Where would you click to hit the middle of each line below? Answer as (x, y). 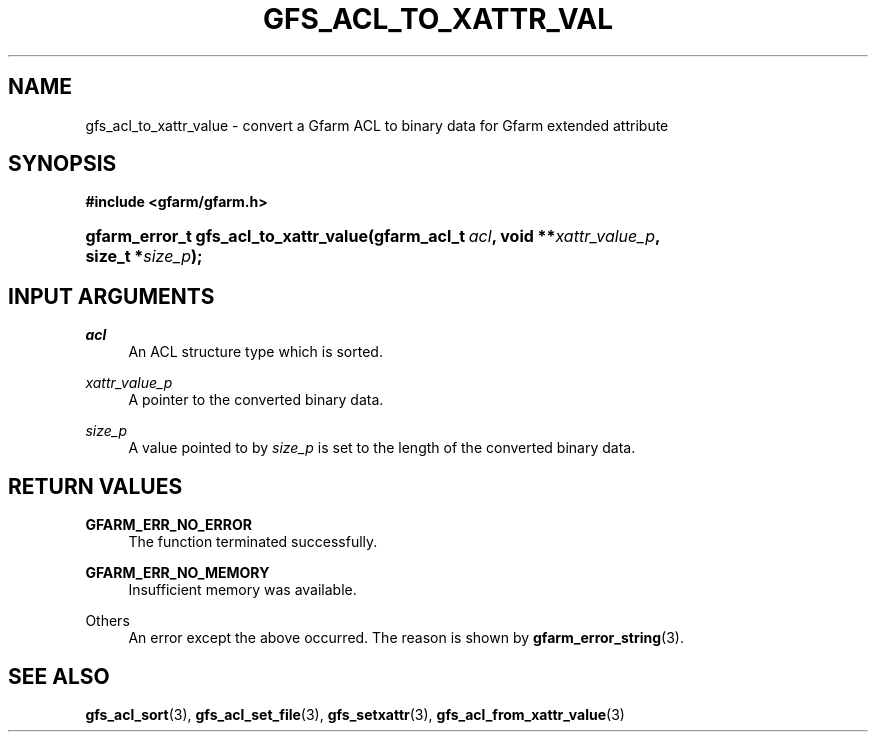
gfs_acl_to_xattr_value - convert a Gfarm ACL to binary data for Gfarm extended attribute (377, 125)
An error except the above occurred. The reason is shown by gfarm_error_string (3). (406, 638)
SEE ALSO (59, 676)
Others (107, 621)
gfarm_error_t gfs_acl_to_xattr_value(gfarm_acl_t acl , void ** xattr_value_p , (372, 236)
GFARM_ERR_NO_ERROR (168, 525)
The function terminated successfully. (253, 542)
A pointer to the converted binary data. (256, 400)
